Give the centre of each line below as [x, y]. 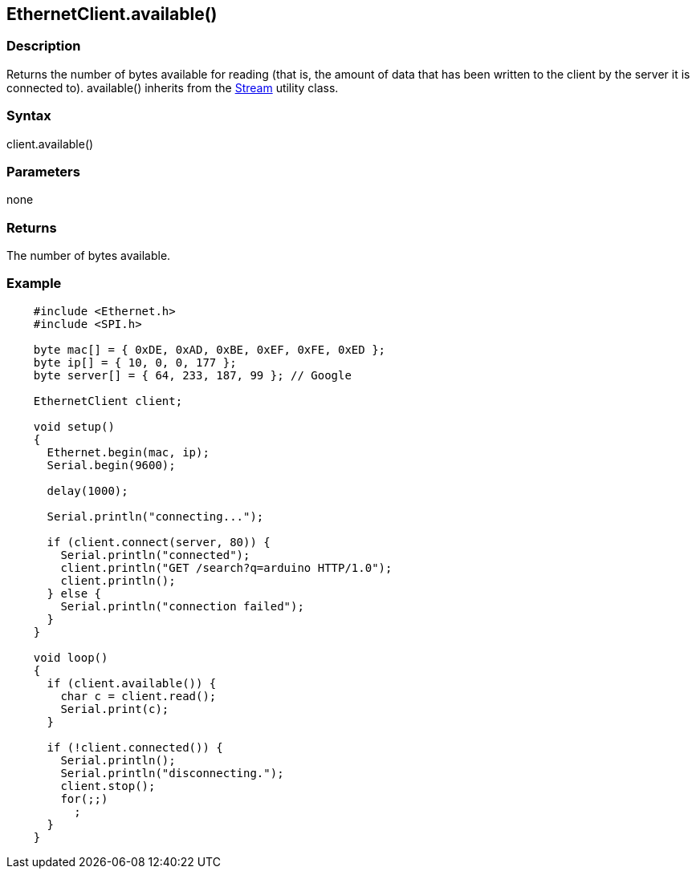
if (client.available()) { [132, 683]
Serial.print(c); [115, 709]
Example [34, 284]
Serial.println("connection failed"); [182, 606]
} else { [74, 593]
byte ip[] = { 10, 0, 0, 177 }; [135, 362]
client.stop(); [108, 786]
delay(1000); [88, 490]
